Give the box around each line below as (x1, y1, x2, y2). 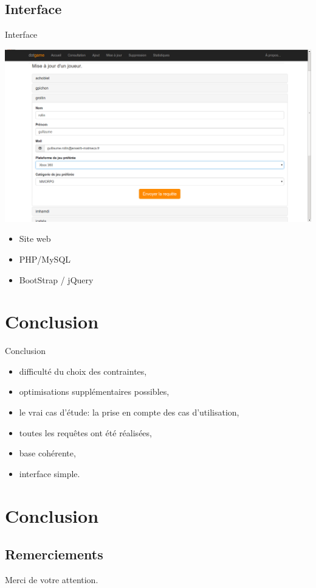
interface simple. (19, 467, 80, 480)
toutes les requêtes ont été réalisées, (19, 426, 152, 439)
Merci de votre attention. (5, 573, 98, 586)
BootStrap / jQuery (19, 273, 94, 286)
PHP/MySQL (19, 252, 71, 265)
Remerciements (5, 545, 103, 564)
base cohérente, (19, 447, 76, 459)
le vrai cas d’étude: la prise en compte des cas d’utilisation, (19, 406, 239, 419)
